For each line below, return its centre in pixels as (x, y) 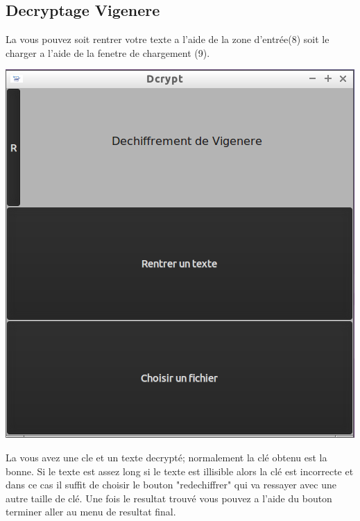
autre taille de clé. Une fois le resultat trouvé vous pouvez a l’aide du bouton (169, 498)
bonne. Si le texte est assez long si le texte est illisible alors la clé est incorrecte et (180, 471)
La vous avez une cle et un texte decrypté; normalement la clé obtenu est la (166, 457)
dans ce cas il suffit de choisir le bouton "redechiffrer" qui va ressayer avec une (171, 485)
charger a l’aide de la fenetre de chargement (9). (108, 52)
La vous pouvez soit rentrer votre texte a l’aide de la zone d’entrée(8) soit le (168, 39)
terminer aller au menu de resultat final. (91, 512)
